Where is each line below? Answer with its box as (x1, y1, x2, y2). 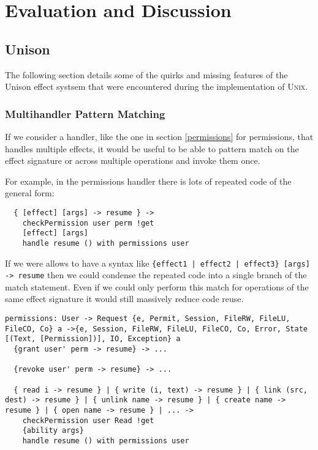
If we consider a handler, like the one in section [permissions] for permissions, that (5, 130, 314, 142)
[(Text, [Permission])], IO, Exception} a (5, 334, 181, 344)
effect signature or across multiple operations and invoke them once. (5, 154, 260, 167)
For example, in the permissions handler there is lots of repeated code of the (5, 174, 292, 187)
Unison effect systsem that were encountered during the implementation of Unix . (5, 80, 308, 93)
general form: (5, 186, 55, 199)
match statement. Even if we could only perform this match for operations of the (5, 280, 309, 293)
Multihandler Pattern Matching (5, 106, 165, 121)
